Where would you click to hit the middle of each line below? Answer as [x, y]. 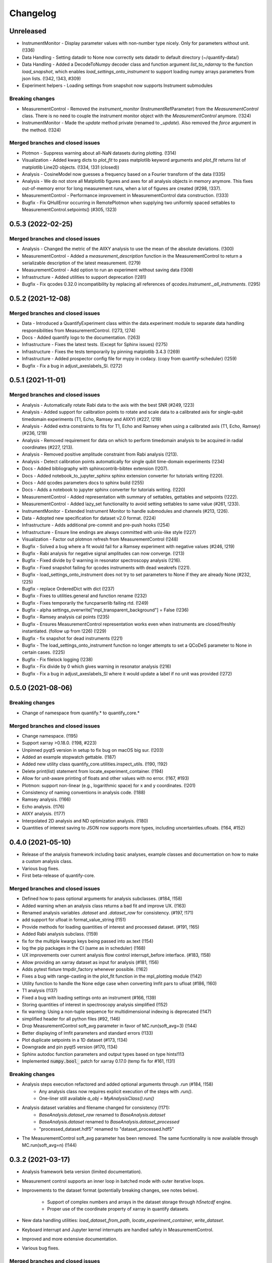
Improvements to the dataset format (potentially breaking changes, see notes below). [110, 1190]
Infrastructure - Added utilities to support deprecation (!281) [84, 277]
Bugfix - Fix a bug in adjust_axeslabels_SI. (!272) [72, 366]
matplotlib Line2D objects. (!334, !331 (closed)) [71, 167]
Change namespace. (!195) [50, 736]
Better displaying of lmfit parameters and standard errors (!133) [88, 1033]
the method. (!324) [42, 130]
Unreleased [28, 31]
